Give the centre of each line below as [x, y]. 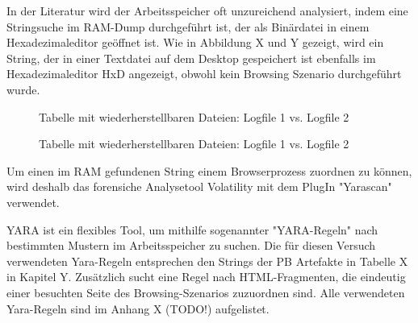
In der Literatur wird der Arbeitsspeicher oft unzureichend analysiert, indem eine [207, 10]
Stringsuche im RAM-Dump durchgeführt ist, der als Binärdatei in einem [188, 26]
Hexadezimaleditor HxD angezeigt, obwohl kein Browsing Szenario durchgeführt [204, 74]
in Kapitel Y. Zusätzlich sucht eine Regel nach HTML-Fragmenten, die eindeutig [206, 277]
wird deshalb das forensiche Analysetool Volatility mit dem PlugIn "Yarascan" [199, 186]
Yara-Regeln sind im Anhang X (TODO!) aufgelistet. [138, 308]
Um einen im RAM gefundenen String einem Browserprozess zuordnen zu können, [209, 170]
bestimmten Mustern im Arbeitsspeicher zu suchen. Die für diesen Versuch [191, 245]
